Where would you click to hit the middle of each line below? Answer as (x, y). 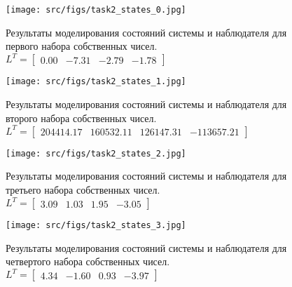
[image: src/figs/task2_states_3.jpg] (96, 226)
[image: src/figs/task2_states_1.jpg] (96, 82)
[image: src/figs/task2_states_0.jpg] (96, 10)
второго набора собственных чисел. (81, 118)
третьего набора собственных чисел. (83, 189)
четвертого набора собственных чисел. (88, 261)
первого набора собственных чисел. (82, 46)
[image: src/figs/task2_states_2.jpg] (96, 153)
